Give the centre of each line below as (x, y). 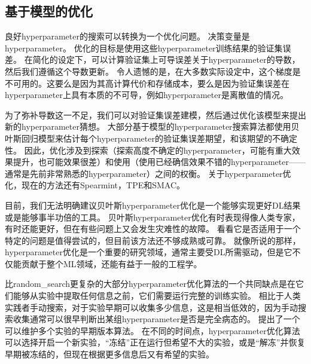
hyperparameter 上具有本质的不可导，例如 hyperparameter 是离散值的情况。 (147, 95)
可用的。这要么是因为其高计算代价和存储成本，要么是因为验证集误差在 (151, 83)
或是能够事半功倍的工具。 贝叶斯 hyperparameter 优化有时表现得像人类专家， (153, 217)
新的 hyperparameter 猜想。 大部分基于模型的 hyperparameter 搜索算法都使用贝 (152, 126)
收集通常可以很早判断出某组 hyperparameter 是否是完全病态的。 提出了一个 (156, 319)
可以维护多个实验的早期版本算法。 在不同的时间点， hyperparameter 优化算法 (153, 330)
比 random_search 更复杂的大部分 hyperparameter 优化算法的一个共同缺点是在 (150, 284)
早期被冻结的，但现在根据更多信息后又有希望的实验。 (109, 354)
